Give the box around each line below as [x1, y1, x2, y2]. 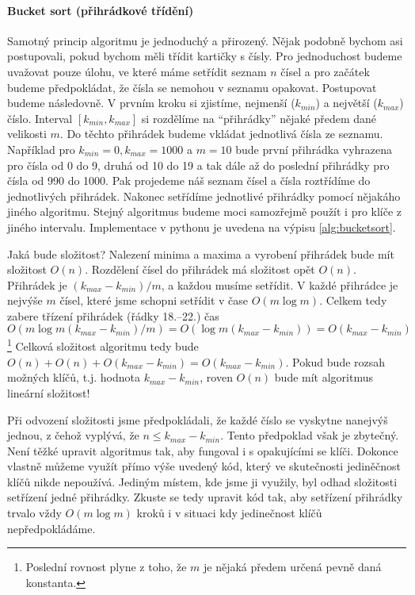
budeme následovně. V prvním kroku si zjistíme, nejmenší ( [7, 94, 295, 111]
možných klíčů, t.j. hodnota [7, 369, 141, 386]
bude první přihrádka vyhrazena [235, 140, 393, 157]
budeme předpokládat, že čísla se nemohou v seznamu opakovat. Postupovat [7, 79, 377, 95]
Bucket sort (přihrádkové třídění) [7, 2, 194, 18]
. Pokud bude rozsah [285, 353, 386, 370]
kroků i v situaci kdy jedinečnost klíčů [136, 505, 322, 521]
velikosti [7, 125, 47, 142]
